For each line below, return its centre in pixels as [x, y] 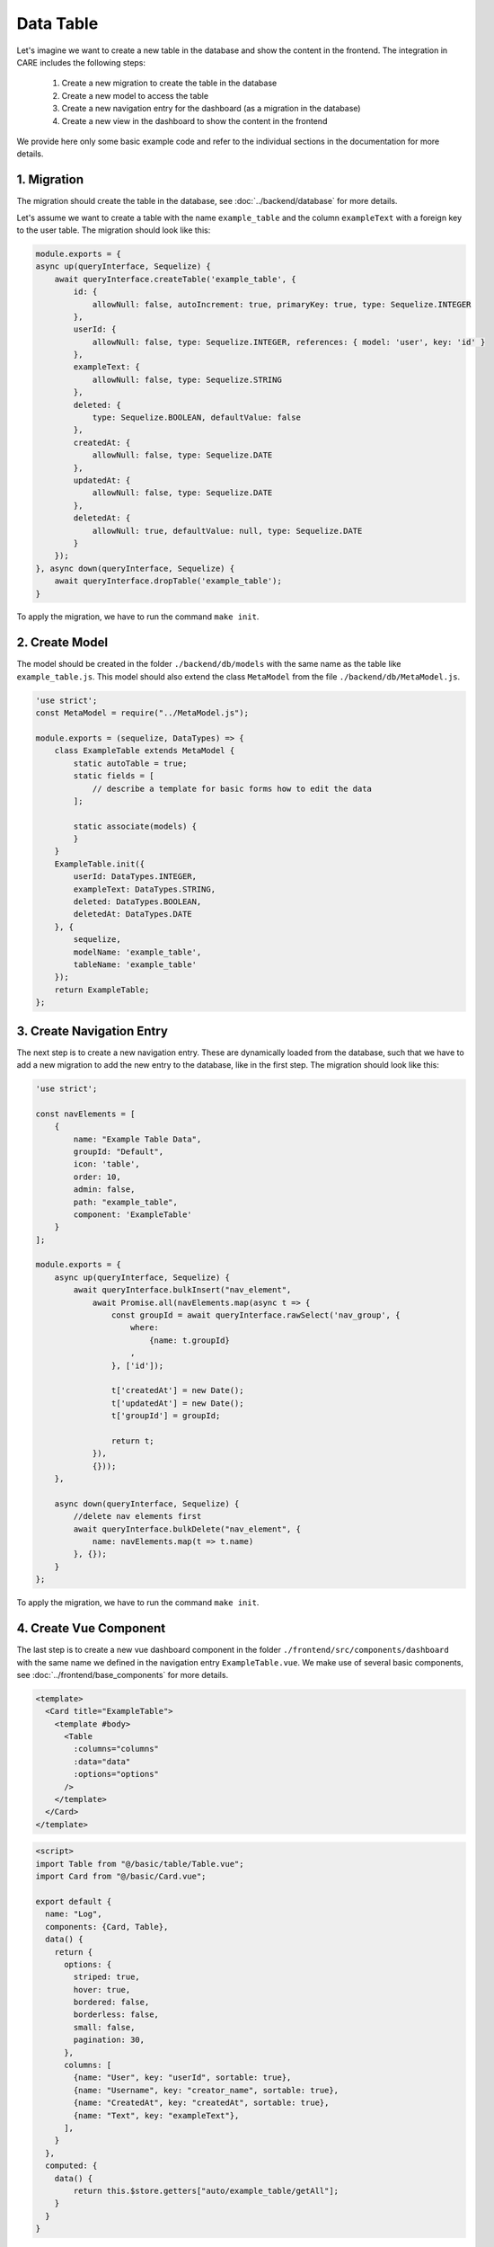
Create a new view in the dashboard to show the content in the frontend [194, 120]
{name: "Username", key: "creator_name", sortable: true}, [206, 2090]
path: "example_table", [126, 1202]
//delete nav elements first [137, 1516]
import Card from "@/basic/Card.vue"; [121, 1877]
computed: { [71, 2166]
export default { [74, 1901]
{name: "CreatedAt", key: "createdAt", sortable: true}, [201, 2103]
